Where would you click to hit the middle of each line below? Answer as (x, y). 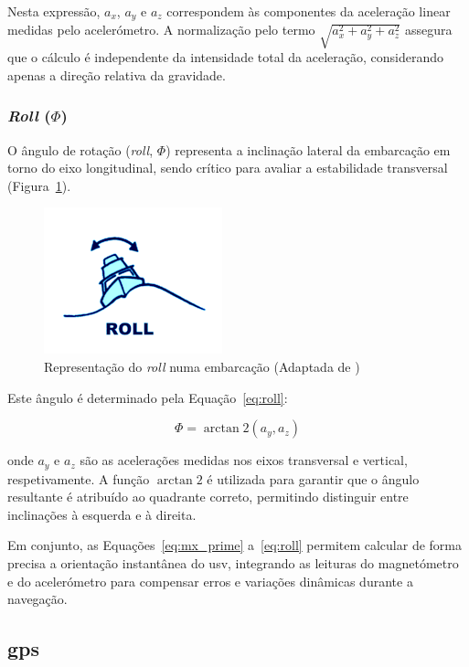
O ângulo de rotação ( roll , (80, 149)
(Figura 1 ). (39, 185)
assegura (428, 30)
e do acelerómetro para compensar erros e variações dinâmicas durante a (210, 581)
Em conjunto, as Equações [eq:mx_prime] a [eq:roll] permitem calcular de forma (234, 545)
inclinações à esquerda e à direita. (102, 514)
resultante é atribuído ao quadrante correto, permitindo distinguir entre (208, 497)
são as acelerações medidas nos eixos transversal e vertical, (244, 460)
